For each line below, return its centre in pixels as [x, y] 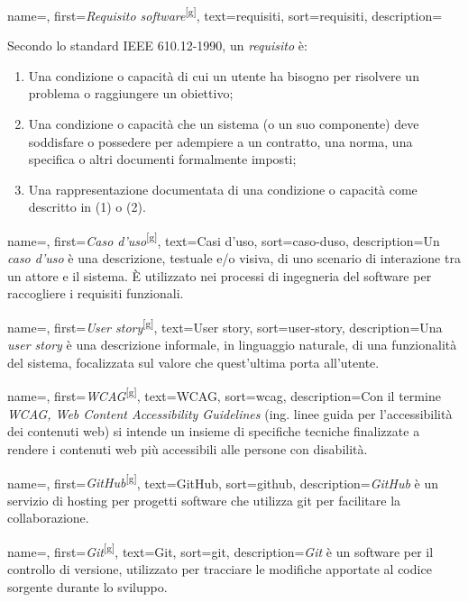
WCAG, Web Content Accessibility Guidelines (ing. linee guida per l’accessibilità [230, 413]
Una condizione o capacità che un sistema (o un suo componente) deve [224, 124]
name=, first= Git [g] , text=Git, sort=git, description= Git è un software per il [220, 550]
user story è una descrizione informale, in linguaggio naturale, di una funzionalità [232, 345]
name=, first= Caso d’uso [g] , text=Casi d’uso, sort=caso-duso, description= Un [224, 239]
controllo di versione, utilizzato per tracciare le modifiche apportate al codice [220, 569]
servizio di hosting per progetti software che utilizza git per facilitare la [204, 500]
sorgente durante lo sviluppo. [87, 586]
